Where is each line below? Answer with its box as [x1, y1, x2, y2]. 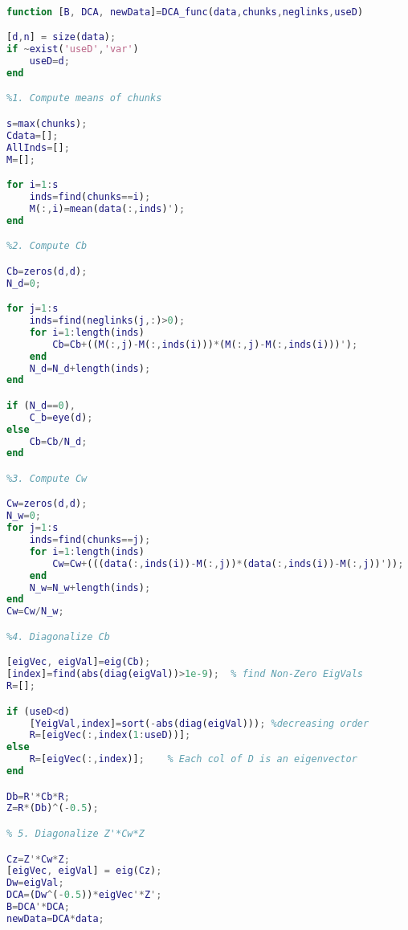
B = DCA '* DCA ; [6, 901, 70, 913]
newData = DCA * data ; [6, 912, 104, 924]
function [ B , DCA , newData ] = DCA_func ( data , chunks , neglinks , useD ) [6, 6, 364, 18]
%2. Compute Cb [6, 240, 88, 252]
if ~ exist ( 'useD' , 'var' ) [6, 43, 139, 55]
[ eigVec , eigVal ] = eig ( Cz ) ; [6, 865, 162, 877]
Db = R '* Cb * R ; [6, 790, 70, 802]
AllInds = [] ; [6, 141, 70, 153]
